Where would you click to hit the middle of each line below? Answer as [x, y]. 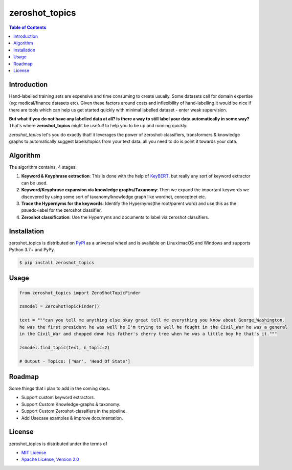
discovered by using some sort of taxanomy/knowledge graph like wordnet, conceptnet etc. [114, 197]
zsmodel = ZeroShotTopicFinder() [59, 306]
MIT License [34, 452]
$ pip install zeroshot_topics [57, 263]
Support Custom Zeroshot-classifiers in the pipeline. [74, 411]
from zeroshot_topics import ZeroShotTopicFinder [80, 293]
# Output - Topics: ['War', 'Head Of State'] [75, 361]
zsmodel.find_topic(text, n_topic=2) [65, 347]
